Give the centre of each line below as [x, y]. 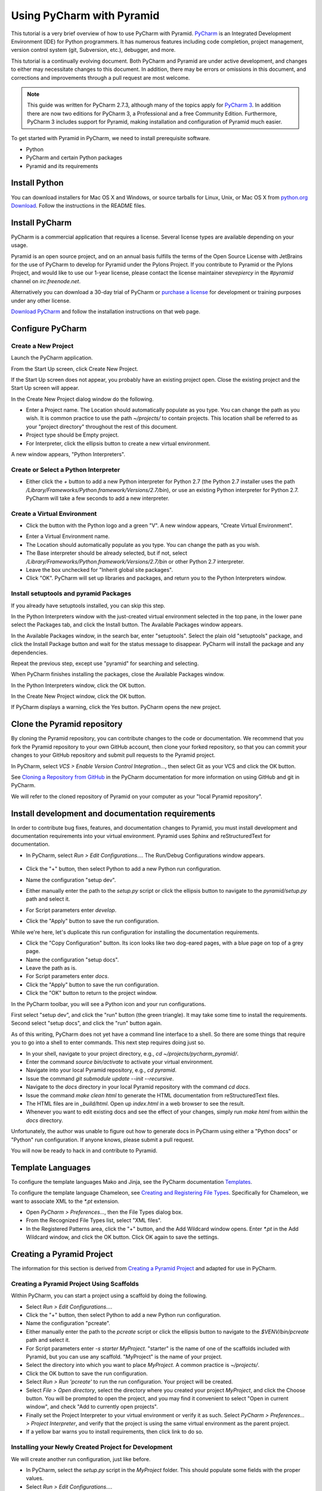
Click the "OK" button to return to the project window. [92, 993]
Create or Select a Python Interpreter [66, 469]
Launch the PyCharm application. [52, 358]
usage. [19, 245]
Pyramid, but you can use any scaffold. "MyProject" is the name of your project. [124, 1356]
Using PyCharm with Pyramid [85, 16]
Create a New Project [42, 346]
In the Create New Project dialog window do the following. [83, 399]
